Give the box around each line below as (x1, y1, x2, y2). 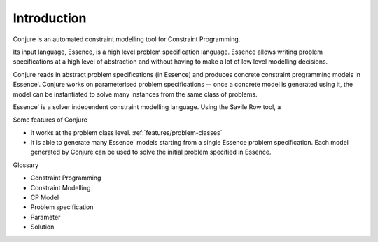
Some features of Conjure (13, 115, 87, 124)
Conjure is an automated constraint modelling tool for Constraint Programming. (13, 35, 241, 43)
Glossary (13, 161, 39, 169)
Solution (30, 222, 55, 231)
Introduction (13, 10, 87, 26)
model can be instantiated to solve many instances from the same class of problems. (13, 90, 258, 98)
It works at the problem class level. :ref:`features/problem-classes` (30, 128, 223, 136)
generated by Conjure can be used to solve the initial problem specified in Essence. (30, 148, 272, 157)
